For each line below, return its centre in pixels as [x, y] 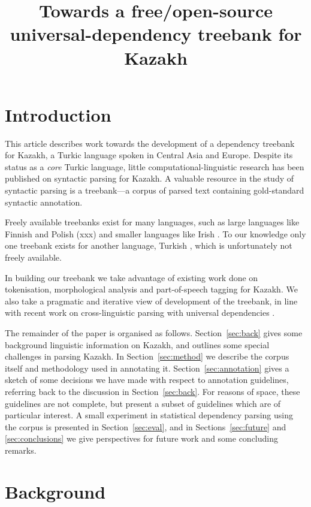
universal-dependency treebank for [156, 34]
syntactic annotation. [44, 202]
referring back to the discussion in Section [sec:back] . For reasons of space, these [153, 391]
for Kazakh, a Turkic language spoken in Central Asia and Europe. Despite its [149, 155]
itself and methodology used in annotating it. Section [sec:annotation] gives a [147, 368]
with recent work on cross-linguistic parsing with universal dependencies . [140, 313]
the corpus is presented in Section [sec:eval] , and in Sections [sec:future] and [146, 426]
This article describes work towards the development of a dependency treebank [150, 143]
